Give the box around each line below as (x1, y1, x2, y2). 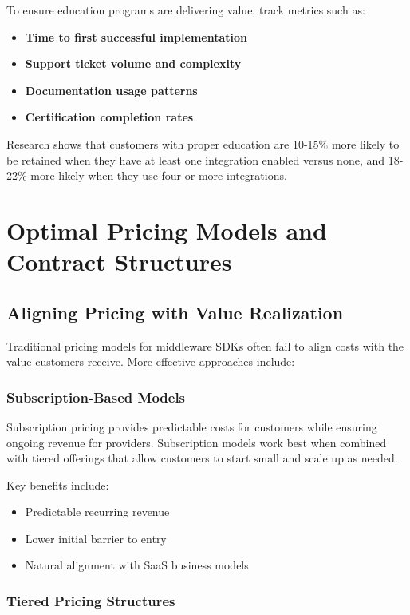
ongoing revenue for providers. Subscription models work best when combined (6, 434, 387, 450)
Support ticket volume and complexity (25, 55, 242, 72)
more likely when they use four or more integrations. (30, 167, 287, 184)
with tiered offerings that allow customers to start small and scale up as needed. (6, 450, 398, 466)
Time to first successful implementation (25, 28, 247, 45)
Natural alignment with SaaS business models (25, 557, 249, 573)
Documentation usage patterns (25, 81, 198, 98)
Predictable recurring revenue (25, 503, 170, 520)
